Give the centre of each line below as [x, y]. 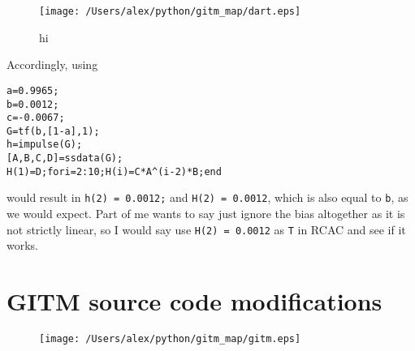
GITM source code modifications [195, 301]
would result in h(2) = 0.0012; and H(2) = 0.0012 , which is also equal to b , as [207, 197]
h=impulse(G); [45, 145]
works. [23, 245]
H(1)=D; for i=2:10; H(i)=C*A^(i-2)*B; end [114, 171]
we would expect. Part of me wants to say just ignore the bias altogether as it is [206, 214]
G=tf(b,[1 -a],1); [53, 131]
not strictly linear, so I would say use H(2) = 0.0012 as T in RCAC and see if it [206, 229]
